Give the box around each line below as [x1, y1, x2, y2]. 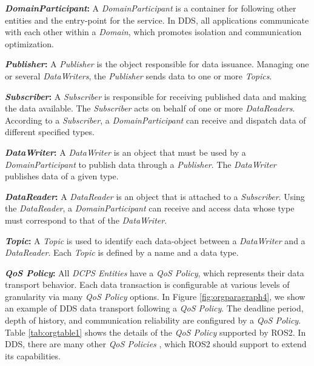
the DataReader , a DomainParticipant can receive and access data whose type [5, 202, 295, 215]
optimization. [5, 37, 54, 50]
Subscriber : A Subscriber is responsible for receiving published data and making [5, 90, 307, 102]
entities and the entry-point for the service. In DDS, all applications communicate [5, 13, 309, 26]
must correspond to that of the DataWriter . [5, 213, 167, 226]
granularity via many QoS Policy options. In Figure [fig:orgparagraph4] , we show [5, 290, 306, 302]
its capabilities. [5, 349, 61, 362]
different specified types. [5, 125, 95, 138]
